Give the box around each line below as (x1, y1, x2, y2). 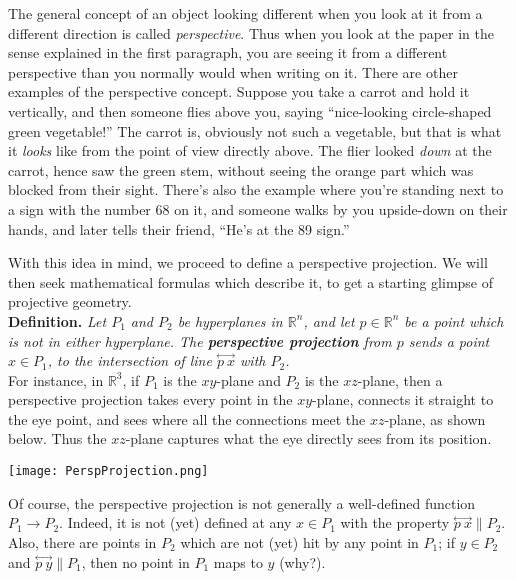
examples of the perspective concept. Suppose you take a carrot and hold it (8, 81, 470, 102)
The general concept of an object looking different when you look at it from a (8, 3, 483, 23)
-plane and (216, 369, 281, 390)
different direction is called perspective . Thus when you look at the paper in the (8, 22, 495, 43)
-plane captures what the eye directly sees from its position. (125, 428, 492, 449)
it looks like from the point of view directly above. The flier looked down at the (8, 140, 492, 161)
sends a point (408, 330, 490, 351)
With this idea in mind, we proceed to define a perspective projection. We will (8, 252, 488, 273)
